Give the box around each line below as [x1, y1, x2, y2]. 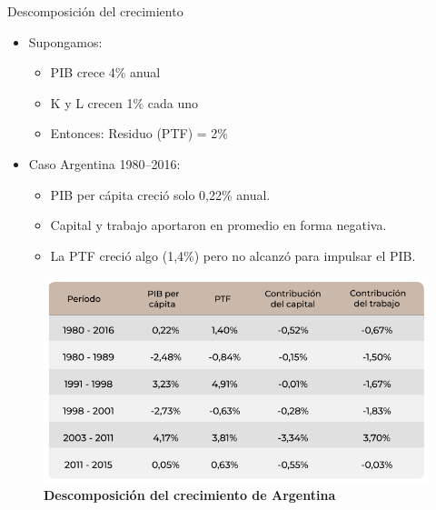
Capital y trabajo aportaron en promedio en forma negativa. [50, 215, 387, 235]
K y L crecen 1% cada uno [50, 93, 198, 112]
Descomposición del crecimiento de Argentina [44, 485, 336, 504]
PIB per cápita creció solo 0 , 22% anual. [50, 185, 271, 204]
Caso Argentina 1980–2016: [28, 154, 181, 173]
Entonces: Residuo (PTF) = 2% [50, 124, 228, 143]
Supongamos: [28, 32, 103, 51]
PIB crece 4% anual [50, 63, 161, 82]
